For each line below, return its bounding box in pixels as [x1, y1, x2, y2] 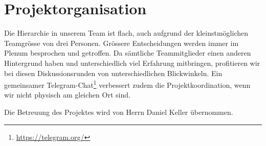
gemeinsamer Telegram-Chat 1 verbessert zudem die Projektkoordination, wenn [4, 78, 251, 90]
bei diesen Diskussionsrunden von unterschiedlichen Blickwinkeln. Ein [4, 67, 223, 78]
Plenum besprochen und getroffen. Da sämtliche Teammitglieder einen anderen [4, 47, 251, 58]
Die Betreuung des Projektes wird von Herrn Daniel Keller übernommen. [4, 106, 233, 117]
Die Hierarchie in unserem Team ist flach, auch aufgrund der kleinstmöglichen [4, 28, 249, 38]
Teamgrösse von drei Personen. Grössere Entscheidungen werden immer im [4, 37, 239, 48]
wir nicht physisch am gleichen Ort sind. [4, 89, 130, 100]
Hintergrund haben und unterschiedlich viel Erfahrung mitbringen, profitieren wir [4, 57, 260, 68]
